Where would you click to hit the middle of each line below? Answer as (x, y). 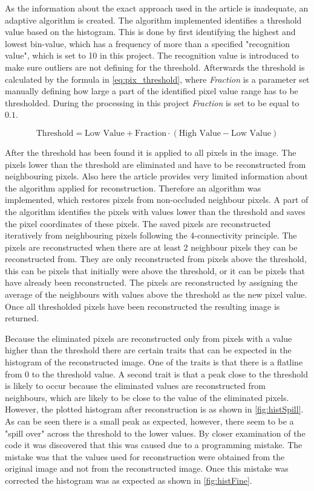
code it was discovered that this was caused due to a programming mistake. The (154, 445)
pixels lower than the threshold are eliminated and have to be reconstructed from (155, 164)
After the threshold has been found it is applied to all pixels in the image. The (151, 152)
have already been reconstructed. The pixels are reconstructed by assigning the (151, 282)
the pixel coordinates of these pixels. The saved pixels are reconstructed (138, 223)
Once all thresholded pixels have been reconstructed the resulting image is (142, 306)
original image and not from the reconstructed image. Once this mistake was (147, 468)
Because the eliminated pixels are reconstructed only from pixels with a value (149, 338)
